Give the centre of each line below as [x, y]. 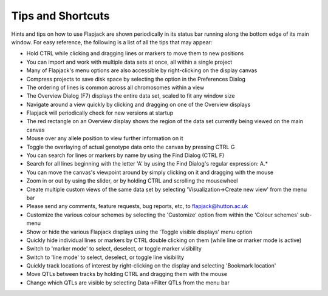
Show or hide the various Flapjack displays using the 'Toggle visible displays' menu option [139, 232]
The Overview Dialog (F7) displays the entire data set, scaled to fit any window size [131, 96]
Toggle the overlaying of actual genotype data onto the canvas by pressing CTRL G [131, 147]
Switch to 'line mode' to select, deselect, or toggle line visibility [105, 257]
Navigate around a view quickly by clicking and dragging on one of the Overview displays [138, 104]
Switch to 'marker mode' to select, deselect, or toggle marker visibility [114, 249]
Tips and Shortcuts [60, 16]
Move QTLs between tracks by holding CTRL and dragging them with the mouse [127, 274]
